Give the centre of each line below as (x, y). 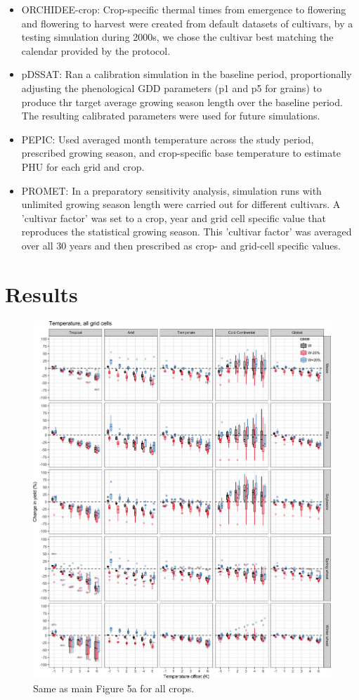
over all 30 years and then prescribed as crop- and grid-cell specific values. (181, 245)
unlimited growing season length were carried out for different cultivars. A (181, 204)
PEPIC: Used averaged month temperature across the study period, (168, 139)
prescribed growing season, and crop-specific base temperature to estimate (181, 153)
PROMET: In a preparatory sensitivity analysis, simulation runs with (171, 190)
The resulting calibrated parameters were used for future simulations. (171, 116)
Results (41, 293)
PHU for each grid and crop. (83, 166)
